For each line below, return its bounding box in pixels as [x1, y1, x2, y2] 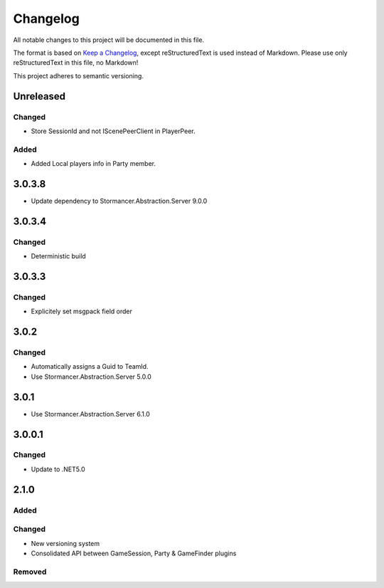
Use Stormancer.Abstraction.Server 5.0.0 [31, 372, 152, 381]
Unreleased [13, 90, 66, 103]
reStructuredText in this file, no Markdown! [13, 58, 139, 67]
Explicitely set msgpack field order [31, 307, 133, 316]
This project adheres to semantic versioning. [13, 71, 144, 80]
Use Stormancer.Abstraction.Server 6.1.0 [31, 409, 151, 418]
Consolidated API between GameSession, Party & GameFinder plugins [31, 549, 237, 557]
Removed [13, 567, 47, 577]
